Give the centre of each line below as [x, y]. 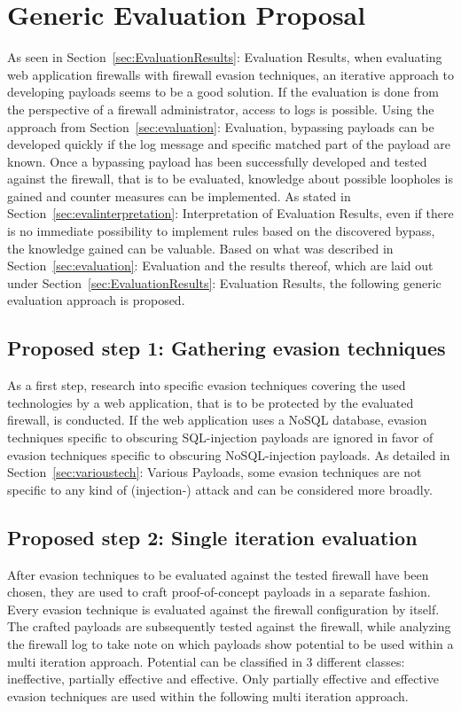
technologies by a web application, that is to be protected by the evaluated [211, 402]
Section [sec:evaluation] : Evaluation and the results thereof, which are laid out [220, 266]
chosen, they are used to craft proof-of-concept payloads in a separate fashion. [219, 592]
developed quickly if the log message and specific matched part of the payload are [229, 144]
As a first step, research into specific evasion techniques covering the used [207, 385]
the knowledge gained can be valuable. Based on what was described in [200, 248]
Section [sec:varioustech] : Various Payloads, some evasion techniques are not [215, 472]
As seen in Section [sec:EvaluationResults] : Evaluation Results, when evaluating [225, 57]
